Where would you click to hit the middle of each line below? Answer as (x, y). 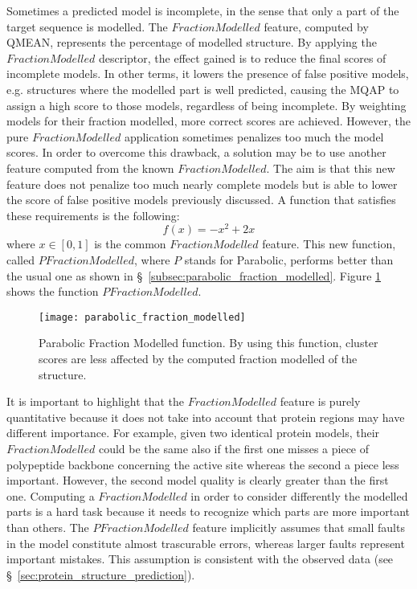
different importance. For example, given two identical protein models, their (193, 433)
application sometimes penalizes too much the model (254, 136)
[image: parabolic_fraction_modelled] (142, 317)
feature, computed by (316, 26)
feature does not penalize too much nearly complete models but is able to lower (202, 184)
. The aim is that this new (331, 168)
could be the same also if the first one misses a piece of (234, 448)
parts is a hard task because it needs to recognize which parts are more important (208, 511)
